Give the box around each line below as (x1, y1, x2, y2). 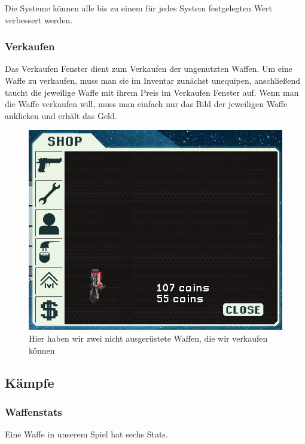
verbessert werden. (5, 13, 73, 26)
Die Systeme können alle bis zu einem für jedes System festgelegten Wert (5, 2, 273, 14)
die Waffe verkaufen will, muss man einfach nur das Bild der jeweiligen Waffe (5, 98, 288, 110)
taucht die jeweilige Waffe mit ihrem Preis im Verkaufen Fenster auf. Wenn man (5, 86, 299, 98)
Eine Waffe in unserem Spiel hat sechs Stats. (5, 428, 168, 440)
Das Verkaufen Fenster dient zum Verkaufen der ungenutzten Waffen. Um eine (5, 62, 292, 75)
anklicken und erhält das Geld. (5, 109, 117, 121)
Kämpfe (5, 373, 54, 391)
